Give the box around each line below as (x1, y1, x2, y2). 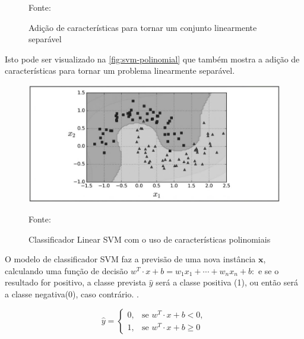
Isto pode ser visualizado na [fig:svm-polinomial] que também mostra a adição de (5, 52, 300, 65)
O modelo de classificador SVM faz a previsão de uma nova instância (5, 253, 256, 265)
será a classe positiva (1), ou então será (156, 276, 298, 288)
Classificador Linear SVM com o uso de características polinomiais (28, 233, 271, 245)
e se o (258, 264, 279, 277)
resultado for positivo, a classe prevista (5, 276, 147, 288)
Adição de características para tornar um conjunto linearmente (28, 21, 257, 33)
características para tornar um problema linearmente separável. (5, 64, 235, 77)
